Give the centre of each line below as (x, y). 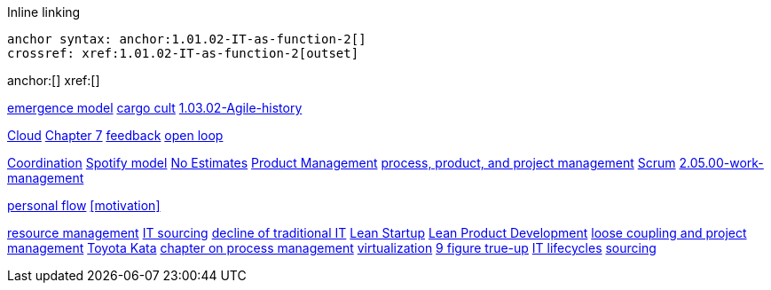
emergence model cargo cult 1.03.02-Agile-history (155, 108)
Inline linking (44, 12)
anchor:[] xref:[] (54, 80)
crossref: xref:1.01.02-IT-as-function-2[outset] (183, 53)
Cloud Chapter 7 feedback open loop (115, 135)
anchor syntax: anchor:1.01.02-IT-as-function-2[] (187, 39)
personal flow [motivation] (84, 205)
